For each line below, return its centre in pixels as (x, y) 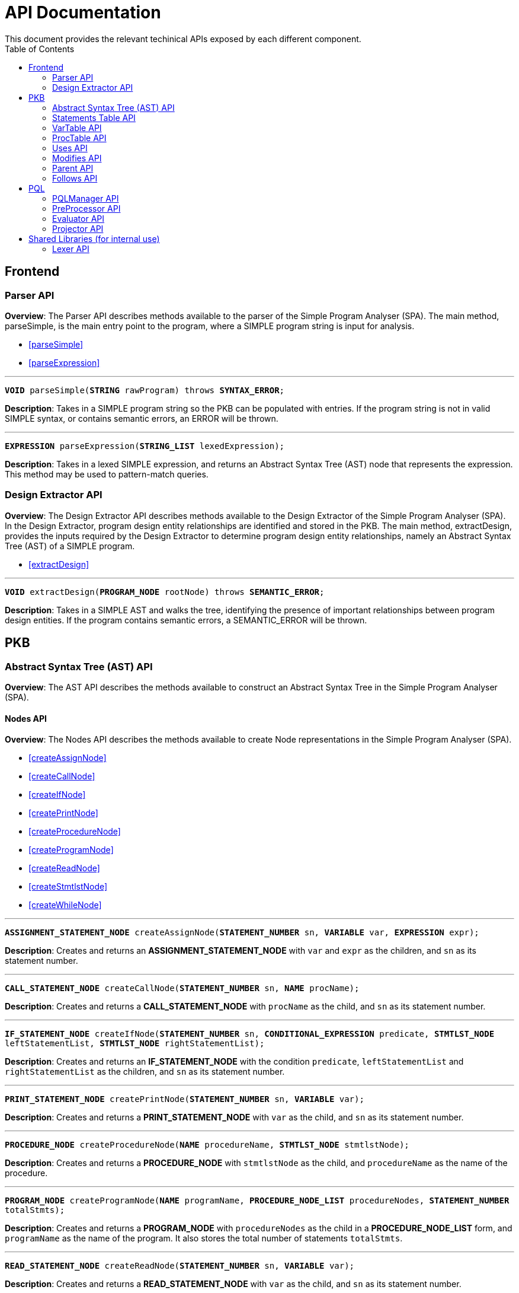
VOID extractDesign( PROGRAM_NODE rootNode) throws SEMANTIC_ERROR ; (165, 592)
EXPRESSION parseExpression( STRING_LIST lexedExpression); (145, 446)
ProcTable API (79, 138)
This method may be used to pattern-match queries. (107, 474)
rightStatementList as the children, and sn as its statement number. (145, 1072)
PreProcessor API (86, 208)
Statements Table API (94, 117)
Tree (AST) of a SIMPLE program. (70, 546)
